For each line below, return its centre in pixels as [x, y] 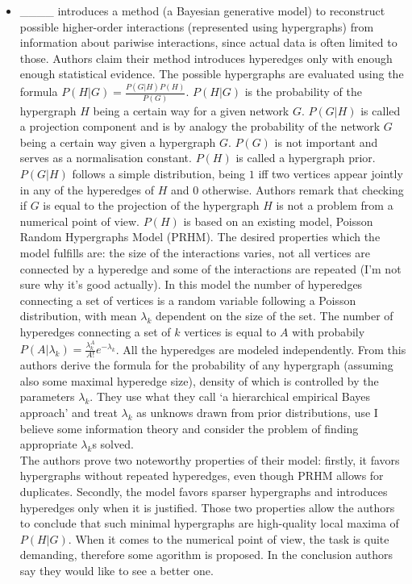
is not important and [326, 142]
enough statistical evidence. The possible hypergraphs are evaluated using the [212, 74]
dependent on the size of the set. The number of [275, 316]
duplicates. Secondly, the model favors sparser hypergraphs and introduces [204, 491]
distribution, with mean [78, 316]
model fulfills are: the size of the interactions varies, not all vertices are [195, 252]
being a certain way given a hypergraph [118, 142]
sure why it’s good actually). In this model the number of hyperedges [191, 284]
